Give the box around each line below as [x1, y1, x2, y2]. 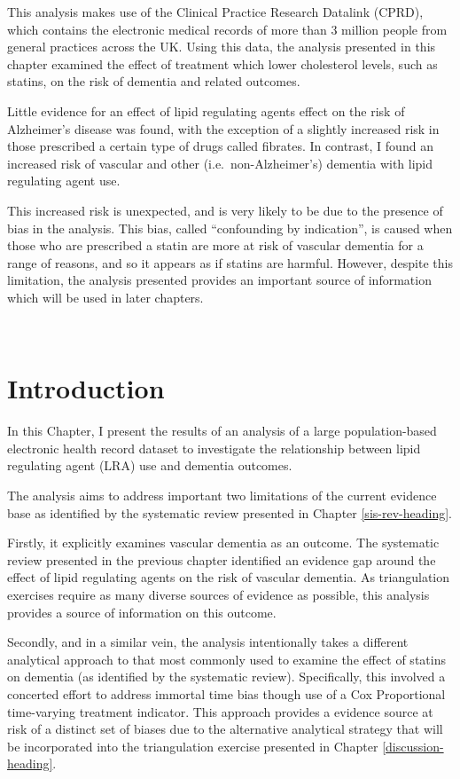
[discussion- [382, 736, 444, 755]
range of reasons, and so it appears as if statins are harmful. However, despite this [7, 253, 453, 271]
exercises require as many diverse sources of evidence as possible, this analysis [7, 585, 430, 603]
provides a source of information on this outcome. [7, 602, 277, 621]
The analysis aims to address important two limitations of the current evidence [7, 486, 437, 504]
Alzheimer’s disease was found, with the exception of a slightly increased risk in [7, 119, 440, 138]
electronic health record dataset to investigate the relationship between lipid [7, 438, 421, 457]
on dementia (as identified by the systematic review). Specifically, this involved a [7, 667, 446, 686]
